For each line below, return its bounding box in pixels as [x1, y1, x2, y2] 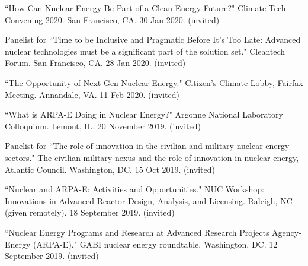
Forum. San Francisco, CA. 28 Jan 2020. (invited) [5, 56, 186, 69]
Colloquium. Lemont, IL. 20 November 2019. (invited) [5, 119, 201, 132]
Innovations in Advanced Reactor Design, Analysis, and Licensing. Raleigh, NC [5, 194, 293, 207]
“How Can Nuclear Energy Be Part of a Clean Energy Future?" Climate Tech [5, 2, 286, 14]
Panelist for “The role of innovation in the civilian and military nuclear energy [5, 140, 290, 152]
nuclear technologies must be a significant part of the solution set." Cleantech [5, 45, 285, 57]
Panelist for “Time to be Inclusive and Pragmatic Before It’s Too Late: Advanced [5, 33, 301, 46]
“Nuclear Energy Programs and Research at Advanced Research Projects [5, 226, 269, 238]
